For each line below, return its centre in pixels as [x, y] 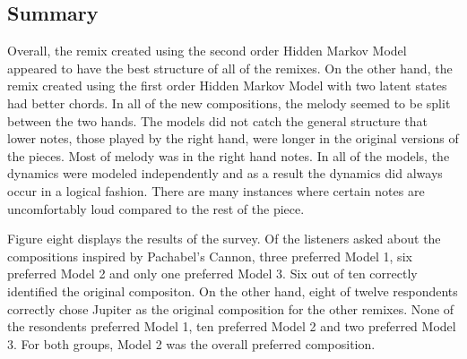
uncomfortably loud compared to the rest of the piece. [156, 208]
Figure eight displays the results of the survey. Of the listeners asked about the [224, 239]
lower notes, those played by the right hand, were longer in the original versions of [233, 138]
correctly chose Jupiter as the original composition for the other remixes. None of [231, 308]
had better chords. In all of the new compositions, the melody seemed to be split [229, 103]
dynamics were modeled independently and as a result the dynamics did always [225, 173]
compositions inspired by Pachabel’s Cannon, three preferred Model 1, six [210, 256]
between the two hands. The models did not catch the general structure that [217, 120]
